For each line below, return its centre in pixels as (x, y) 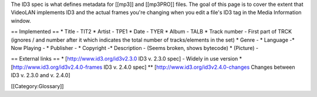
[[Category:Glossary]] (37, 86)
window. (21, 21)
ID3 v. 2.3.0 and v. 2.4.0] (41, 75)
